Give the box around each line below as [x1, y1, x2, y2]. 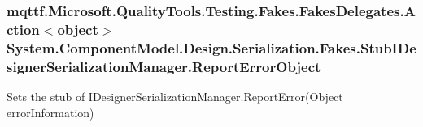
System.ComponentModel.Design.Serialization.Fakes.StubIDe [7, 37, 416, 57]
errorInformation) [7, 104, 94, 121]
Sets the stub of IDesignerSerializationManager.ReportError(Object [7, 87, 343, 104]
